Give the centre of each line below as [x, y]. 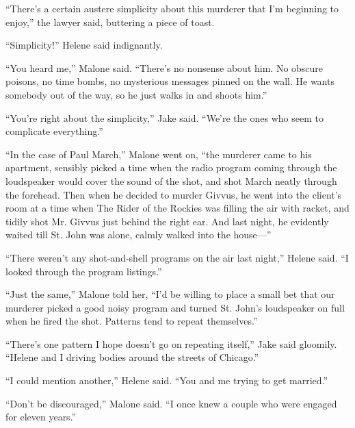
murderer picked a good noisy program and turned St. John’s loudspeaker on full [175, 307]
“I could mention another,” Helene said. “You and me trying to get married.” [167, 380]
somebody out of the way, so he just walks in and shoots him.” [136, 94]
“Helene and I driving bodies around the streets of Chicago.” [132, 357]
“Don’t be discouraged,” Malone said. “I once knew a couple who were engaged [171, 403]
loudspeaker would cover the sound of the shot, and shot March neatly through [171, 180]
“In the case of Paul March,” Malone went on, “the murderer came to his [159, 154]
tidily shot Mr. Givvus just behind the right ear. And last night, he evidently [167, 221]
